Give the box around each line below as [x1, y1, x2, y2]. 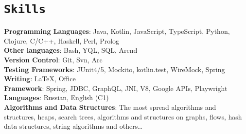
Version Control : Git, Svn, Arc [4, 55, 103, 65]
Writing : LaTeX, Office [4, 74, 76, 84]
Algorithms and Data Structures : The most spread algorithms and [4, 102, 216, 112]
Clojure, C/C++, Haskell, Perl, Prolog [4, 35, 120, 45]
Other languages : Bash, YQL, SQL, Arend [4, 45, 138, 55]
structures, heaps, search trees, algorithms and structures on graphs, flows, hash [4, 111, 242, 121]
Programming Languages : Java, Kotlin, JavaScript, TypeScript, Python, [4, 26, 230, 36]
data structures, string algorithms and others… [4, 121, 142, 131]
